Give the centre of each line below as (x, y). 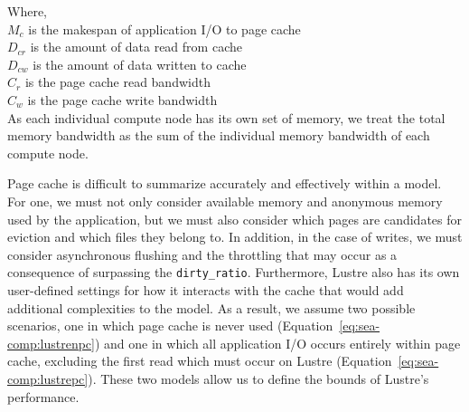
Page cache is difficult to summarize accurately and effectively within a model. (225, 183)
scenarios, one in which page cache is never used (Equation (170, 326)
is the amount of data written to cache (140, 64)
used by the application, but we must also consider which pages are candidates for (235, 219)
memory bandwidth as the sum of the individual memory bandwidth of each (219, 135)
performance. (43, 396)
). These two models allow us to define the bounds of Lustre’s (258, 378)
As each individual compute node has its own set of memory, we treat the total (226, 117)
